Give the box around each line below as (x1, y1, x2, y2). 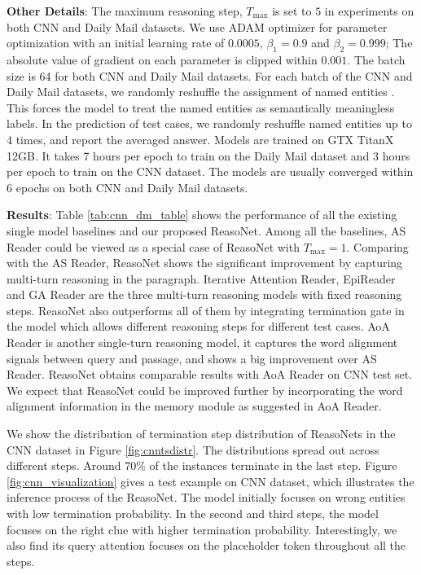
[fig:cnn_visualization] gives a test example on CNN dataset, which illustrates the (7, 472, 414, 489)
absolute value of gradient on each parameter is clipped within (7, 50, 318, 68)
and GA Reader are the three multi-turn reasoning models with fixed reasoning (7, 286, 402, 303)
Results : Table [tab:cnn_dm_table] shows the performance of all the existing (7, 206, 397, 223)
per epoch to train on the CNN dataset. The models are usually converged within (7, 163, 414, 180)
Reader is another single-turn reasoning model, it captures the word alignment (7, 334, 398, 351)
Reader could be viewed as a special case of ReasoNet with (7, 238, 300, 255)
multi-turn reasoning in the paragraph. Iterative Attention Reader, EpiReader (7, 270, 396, 287)
